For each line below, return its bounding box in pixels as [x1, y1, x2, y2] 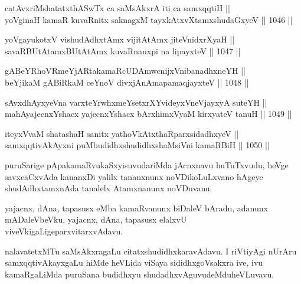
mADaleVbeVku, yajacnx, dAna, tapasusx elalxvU [5, 213, 187, 226]
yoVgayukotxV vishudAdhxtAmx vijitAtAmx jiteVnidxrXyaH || [5, 33, 235, 45]
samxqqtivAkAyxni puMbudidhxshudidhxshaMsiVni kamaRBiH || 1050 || [5, 139, 270, 151]
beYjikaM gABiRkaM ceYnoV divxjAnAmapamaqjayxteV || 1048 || [5, 76, 249, 88]
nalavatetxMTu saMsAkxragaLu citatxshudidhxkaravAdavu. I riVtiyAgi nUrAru [5, 244, 297, 257]
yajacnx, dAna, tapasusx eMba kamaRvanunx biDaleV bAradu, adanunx [5, 201, 268, 214]
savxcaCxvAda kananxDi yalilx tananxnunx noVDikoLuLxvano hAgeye [5, 170, 263, 182]
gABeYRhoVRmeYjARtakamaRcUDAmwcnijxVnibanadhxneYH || [5, 64, 246, 77]
